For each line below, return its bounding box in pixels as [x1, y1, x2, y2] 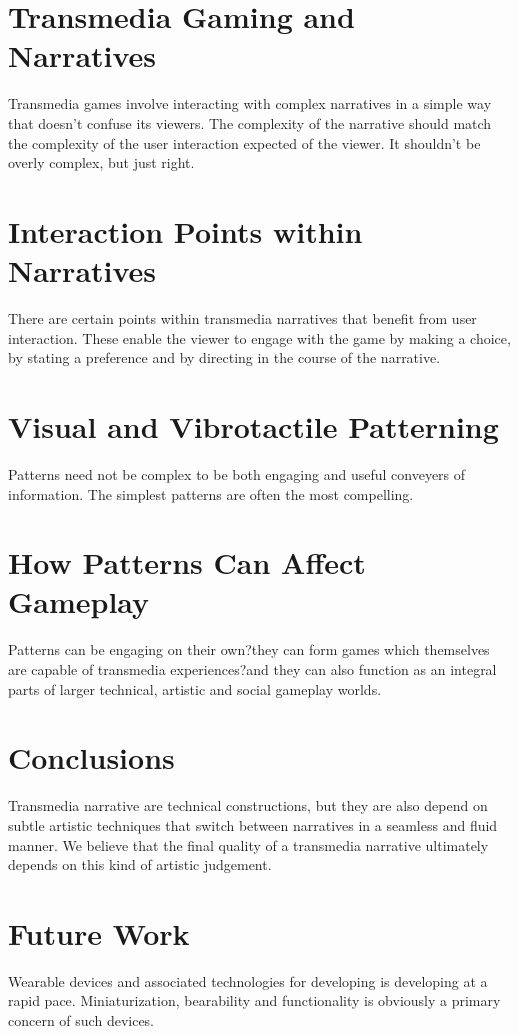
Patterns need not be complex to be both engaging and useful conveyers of [8, 463, 466, 484]
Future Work [8, 912, 190, 953]
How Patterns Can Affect [8, 542, 366, 583]
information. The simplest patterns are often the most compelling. [8, 483, 414, 504]
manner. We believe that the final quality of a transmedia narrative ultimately [8, 834, 489, 855]
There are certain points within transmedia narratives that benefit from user [8, 308, 477, 328]
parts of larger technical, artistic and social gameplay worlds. [8, 678, 382, 699]
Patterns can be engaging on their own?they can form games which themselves [8, 639, 490, 660]
